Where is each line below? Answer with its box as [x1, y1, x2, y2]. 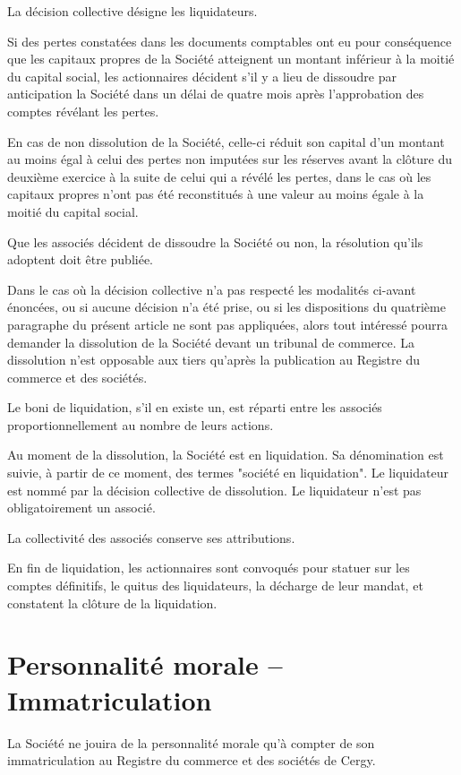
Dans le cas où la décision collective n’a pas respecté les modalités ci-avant [7, 280, 416, 298]
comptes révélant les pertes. [7, 101, 159, 120]
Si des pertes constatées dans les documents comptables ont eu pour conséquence [7, 31, 452, 50]
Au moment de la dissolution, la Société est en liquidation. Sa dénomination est [7, 445, 444, 464]
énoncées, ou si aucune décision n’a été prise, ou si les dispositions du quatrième [7, 297, 446, 316]
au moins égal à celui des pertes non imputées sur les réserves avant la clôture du [7, 150, 452, 168]
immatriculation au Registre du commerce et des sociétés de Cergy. [7, 751, 376, 770]
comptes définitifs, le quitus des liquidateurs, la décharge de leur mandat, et [7, 576, 423, 595]
